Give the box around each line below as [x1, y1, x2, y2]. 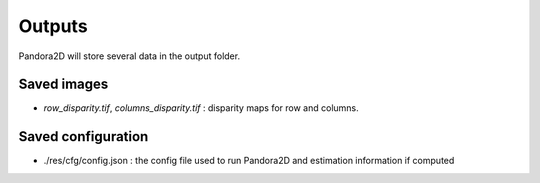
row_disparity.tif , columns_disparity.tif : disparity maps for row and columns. [43, 102, 359, 114]
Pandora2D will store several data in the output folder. [18, 50, 240, 62]
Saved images [18, 76, 109, 93]
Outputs [18, 15, 89, 37]
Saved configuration [18, 128, 149, 145]
